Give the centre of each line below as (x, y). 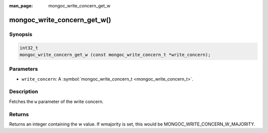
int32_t (29, 48)
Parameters (24, 69)
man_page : (21, 6)
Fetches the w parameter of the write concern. (56, 101)
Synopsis (21, 34)
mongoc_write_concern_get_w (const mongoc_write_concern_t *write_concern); (115, 55)
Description (24, 91)
